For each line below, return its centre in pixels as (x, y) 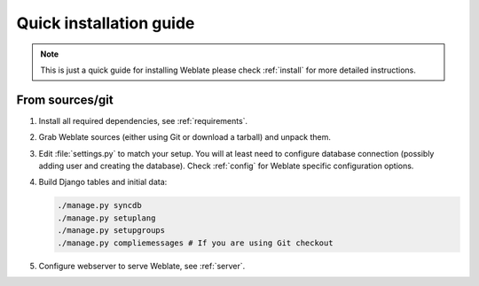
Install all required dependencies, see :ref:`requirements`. (143, 120)
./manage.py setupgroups (111, 231)
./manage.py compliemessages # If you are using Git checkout (195, 243)
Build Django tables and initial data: (103, 182)
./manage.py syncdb (99, 205)
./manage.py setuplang (106, 218)
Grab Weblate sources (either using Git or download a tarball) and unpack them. (185, 137)
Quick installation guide (106, 23)
